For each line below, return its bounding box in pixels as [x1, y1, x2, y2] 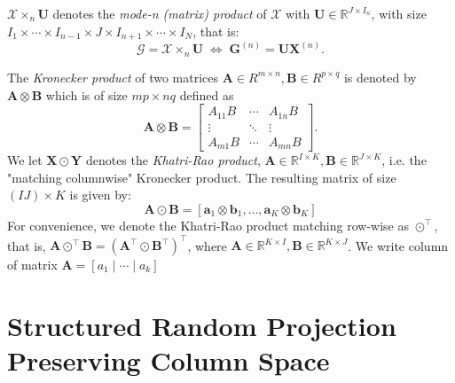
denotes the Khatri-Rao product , [85, 151, 261, 169]
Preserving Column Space [7, 341, 330, 378]
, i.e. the [381, 151, 427, 169]
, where [187, 236, 227, 254]
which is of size [45, 85, 128, 104]
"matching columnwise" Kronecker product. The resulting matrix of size [7, 168, 396, 186]
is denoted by [343, 67, 417, 86]
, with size [371, 4, 427, 22]
